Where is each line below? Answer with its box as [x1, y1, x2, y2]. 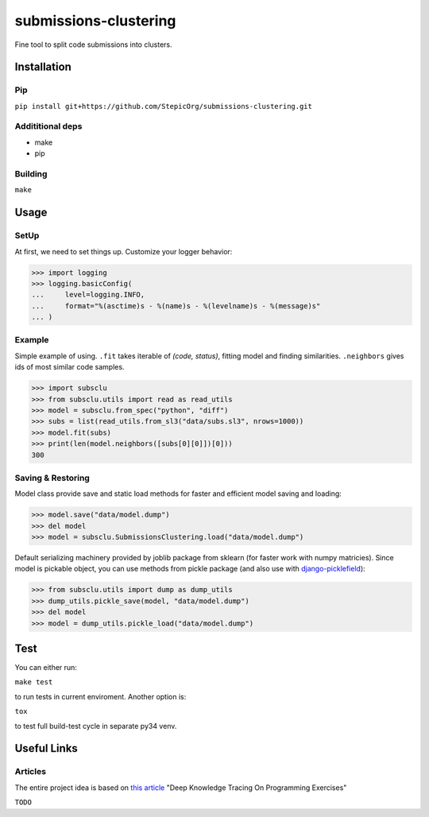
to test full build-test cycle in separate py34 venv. [14, 721, 177, 730]
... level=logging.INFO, [31, 290, 145, 300]
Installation [14, 60, 71, 74]
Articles [14, 766, 47, 777]
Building [14, 168, 48, 179]
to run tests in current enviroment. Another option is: [14, 691, 187, 701]
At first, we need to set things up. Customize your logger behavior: [14, 246, 233, 256]
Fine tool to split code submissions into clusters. [14, 40, 172, 49]
